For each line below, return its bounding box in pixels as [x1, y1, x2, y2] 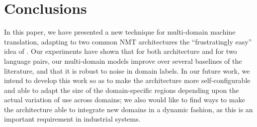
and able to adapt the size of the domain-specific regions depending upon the [4, 85, 239, 95]
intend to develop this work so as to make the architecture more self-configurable [4, 75, 251, 85]
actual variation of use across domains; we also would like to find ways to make [4, 94, 245, 105]
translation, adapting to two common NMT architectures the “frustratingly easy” [4, 36, 252, 46]
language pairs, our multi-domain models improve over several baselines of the [4, 55, 242, 66]
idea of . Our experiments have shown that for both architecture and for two [4, 46, 237, 56]
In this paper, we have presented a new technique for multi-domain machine [4, 27, 236, 37]
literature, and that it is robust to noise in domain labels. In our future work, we [4, 65, 250, 76]
